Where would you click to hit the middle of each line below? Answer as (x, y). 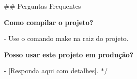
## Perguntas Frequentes (43, 6)
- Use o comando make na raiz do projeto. (66, 38)
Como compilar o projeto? (49, 22)
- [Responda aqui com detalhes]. (51, 71)
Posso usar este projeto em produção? (69, 54)
